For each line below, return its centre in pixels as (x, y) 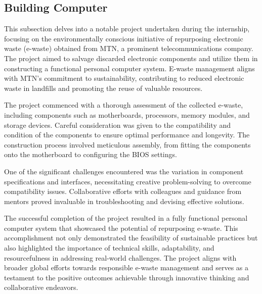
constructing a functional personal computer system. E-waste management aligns (129, 68)
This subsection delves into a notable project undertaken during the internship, (127, 29)
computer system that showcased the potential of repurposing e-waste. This (121, 228)
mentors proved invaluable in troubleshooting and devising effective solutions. (124, 201)
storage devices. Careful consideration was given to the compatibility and (118, 125)
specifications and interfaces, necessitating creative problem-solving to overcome (128, 181)
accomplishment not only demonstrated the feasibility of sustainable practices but (131, 238)
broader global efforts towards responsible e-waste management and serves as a (126, 267)
